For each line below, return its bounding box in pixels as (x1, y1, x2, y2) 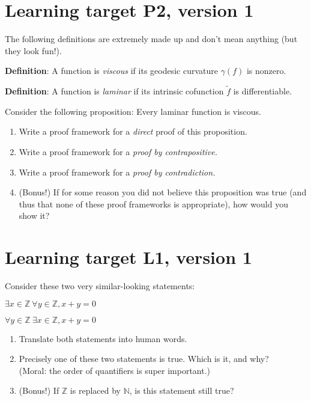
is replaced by (70, 384, 121, 397)
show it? (19, 209, 50, 222)
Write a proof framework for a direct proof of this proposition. (19, 125, 247, 138)
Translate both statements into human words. (19, 332, 187, 344)
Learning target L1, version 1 (5, 245, 252, 269)
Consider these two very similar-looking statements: (5, 280, 195, 292)
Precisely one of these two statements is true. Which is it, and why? (19, 352, 269, 365)
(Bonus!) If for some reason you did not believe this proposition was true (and (19, 186, 307, 198)
